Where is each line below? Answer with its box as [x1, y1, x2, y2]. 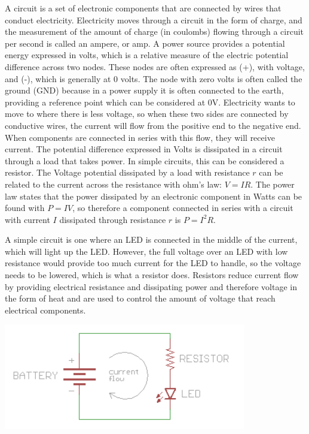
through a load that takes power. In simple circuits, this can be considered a [5, 154, 284, 167]
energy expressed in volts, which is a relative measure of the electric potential [5, 49, 289, 61]
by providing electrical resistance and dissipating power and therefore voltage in [5, 280, 298, 293]
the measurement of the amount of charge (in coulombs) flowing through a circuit [5, 25, 304, 38]
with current [5, 213, 50, 225]
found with [5, 201, 45, 214]
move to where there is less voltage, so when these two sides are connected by [5, 107, 289, 120]
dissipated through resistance [59, 213, 166, 225]
